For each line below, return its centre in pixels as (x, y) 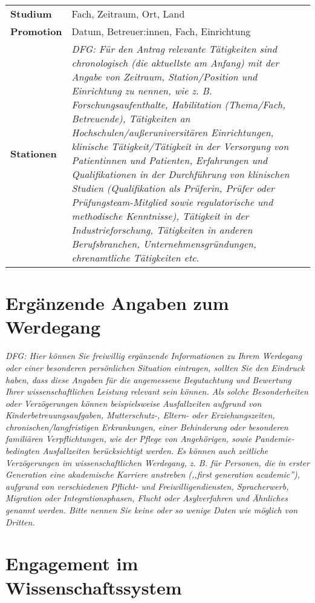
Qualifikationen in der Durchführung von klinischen (180, 174)
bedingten (23, 451)
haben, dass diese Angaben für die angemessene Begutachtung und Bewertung (148, 379)
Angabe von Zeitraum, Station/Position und (164, 77)
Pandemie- (274, 439)
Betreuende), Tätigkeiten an (131, 118)
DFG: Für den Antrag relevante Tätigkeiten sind (174, 49)
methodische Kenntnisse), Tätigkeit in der (160, 216)
